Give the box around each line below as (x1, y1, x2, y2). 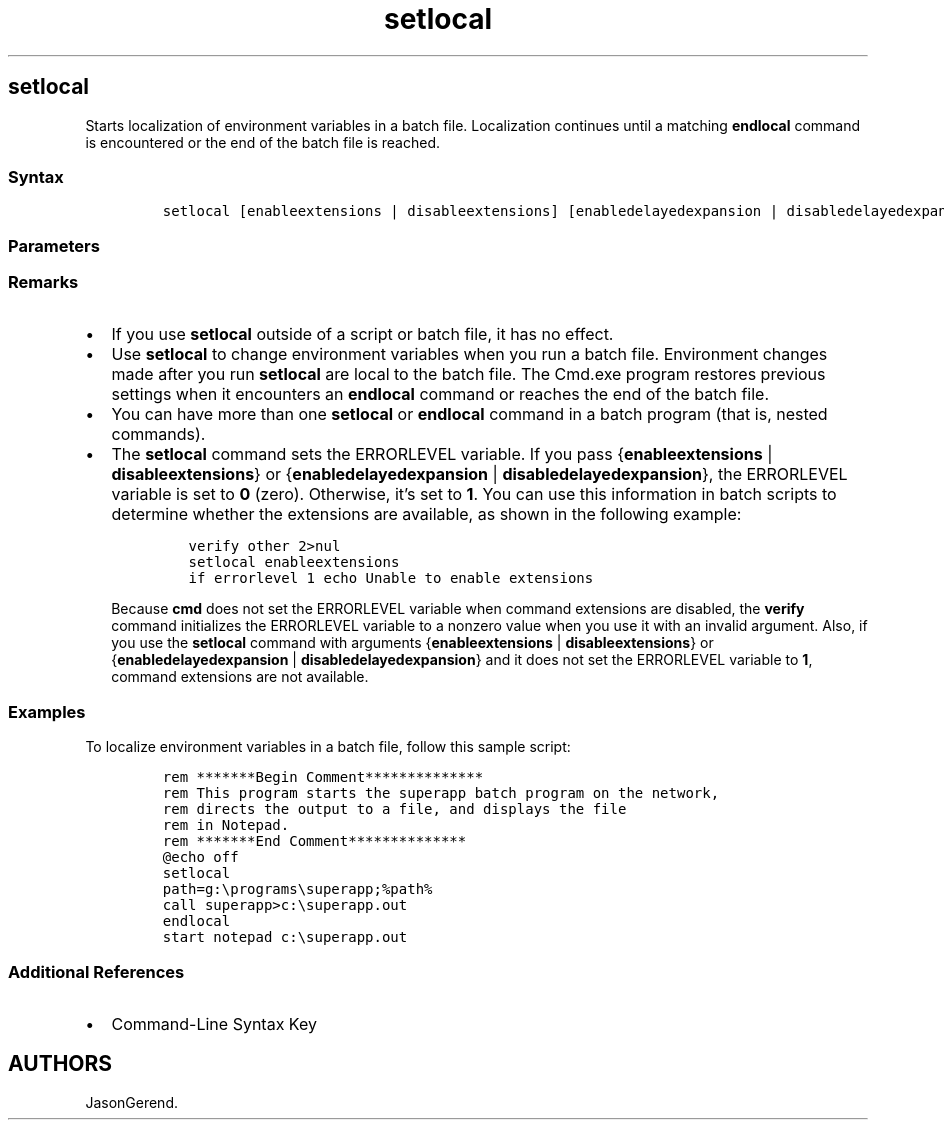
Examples (8, 701, 86, 722)
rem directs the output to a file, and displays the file (162, 801, 627, 818)
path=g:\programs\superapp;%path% (162, 881, 433, 898)
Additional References (8, 961, 185, 982)
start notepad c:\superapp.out (162, 929, 408, 946)
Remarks (8, 272, 79, 293)
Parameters (8, 235, 100, 256)
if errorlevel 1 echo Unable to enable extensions (188, 570, 594, 587)
